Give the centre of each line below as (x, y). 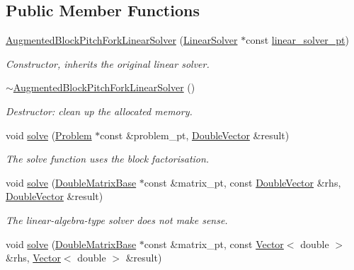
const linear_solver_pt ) (297, 40)
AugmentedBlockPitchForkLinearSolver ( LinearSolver (122, 40)
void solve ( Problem (49, 135)
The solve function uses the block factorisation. (108, 159)
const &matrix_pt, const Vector (214, 243)
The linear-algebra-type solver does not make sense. (117, 219)
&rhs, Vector (33, 258)
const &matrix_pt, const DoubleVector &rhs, (242, 182)
